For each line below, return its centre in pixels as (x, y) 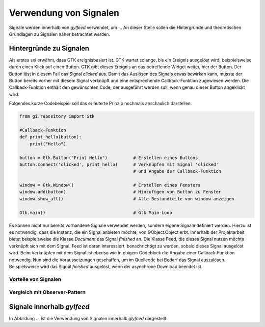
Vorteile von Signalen (35, 279)
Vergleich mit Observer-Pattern (47, 292)
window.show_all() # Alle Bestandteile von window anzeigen (127, 199)
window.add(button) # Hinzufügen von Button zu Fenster (120, 192)
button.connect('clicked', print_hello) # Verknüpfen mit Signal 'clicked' (119, 164)
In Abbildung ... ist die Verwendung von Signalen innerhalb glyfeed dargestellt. (88, 318)
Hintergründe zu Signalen (49, 48)
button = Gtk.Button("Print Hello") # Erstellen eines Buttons (109, 158)
